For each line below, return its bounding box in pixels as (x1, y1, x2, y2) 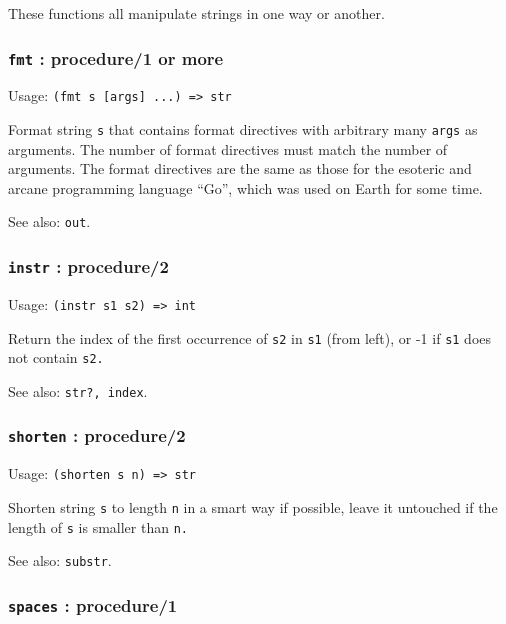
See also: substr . (8, 550, 112, 571)
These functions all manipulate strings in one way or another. (8, 3, 385, 23)
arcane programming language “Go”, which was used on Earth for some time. (8, 177, 483, 198)
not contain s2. (8, 347, 104, 368)
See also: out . (8, 211, 91, 232)
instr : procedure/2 (8, 254, 169, 279)
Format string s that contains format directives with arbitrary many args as (8, 119, 478, 140)
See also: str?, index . (8, 380, 148, 401)
